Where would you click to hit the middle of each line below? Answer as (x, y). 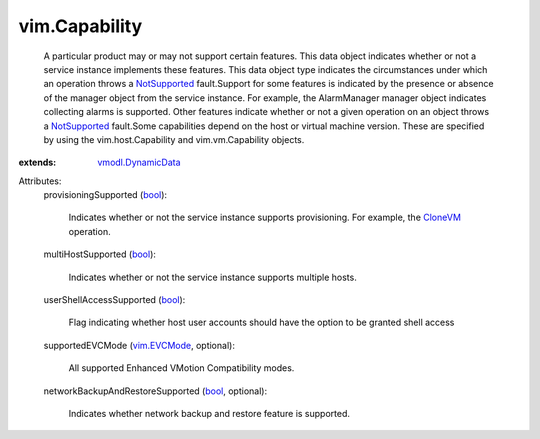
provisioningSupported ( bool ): (105, 195)
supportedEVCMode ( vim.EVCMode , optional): (139, 345)
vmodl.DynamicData (139, 162)
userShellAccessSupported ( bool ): (114, 300)
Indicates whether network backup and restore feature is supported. (209, 413)
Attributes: (40, 181)
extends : (37, 162)
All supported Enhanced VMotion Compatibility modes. (181, 368)
